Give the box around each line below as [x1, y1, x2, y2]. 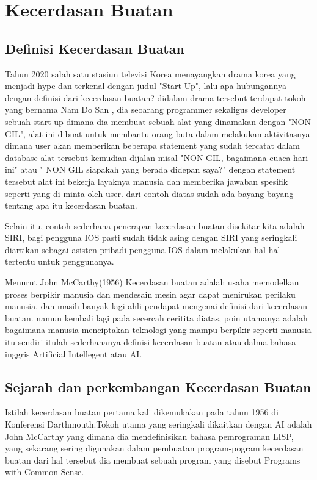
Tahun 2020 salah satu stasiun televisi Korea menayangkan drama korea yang [5, 67, 296, 80]
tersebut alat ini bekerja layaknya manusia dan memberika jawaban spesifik [5, 174, 288, 187]
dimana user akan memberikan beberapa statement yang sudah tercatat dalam [5, 139, 300, 152]
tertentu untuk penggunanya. [5, 255, 114, 268]
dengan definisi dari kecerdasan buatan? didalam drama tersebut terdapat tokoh [5, 91, 306, 104]
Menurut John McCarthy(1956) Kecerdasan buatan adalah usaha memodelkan [5, 276, 299, 288]
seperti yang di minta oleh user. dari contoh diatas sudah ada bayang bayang [5, 187, 294, 199]
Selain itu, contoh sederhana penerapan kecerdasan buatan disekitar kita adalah [5, 219, 305, 232]
